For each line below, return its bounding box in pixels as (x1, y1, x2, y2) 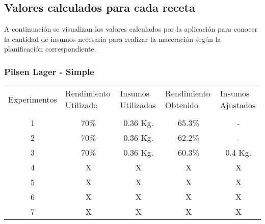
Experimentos (8, 93, 57, 105)
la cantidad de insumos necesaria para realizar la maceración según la (4, 33, 221, 44)
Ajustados (220, 99, 256, 111)
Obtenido (165, 99, 199, 111)
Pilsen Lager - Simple (4, 65, 94, 78)
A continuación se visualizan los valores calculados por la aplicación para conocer (4, 23, 258, 34)
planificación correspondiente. (4, 43, 96, 54)
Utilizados (120, 99, 156, 111)
